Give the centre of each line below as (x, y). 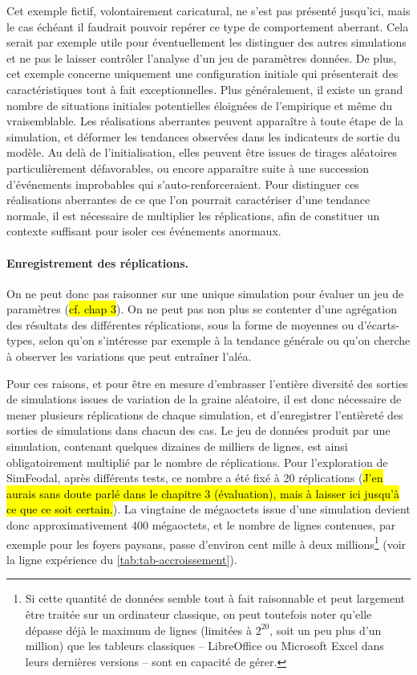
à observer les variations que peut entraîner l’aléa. (129, 356)
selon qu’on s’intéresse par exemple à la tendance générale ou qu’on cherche (225, 340)
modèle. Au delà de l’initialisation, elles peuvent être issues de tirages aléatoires (202, 152)
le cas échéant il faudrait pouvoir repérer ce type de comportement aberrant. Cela (208, 26)
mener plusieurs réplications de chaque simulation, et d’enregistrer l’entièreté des (205, 414)
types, (21, 340)
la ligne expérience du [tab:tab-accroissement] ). (122, 559)
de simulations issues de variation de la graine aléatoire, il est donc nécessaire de (204, 399)
